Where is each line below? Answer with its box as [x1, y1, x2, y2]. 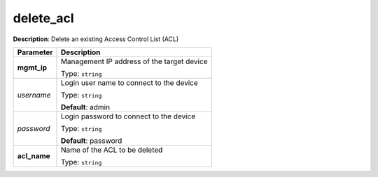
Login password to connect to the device [60, 111, 196, 121]
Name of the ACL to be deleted [60, 145, 163, 155]
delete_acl [13, 10, 74, 26]
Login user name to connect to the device [60, 77, 199, 87]
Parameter [17, 47, 53, 57]
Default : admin [60, 102, 111, 111]
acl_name [17, 151, 50, 160]
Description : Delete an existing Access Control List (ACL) [13, 35, 179, 43]
